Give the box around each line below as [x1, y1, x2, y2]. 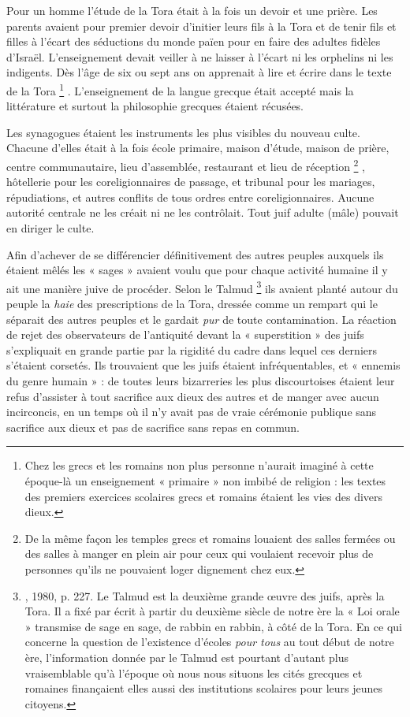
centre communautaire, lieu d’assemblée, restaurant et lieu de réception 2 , [6, 156, 366, 174]
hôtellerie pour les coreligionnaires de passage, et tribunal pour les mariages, [6, 173, 375, 190]
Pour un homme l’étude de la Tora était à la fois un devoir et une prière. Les [6, 2, 378, 18]
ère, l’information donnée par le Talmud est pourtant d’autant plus [24, 648, 349, 665]
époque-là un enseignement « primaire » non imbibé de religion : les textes [24, 473, 386, 489]
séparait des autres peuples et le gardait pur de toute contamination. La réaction [6, 310, 397, 327]
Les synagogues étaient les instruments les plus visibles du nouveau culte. [6, 124, 360, 140]
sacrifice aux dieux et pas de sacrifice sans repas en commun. [6, 418, 300, 435]
